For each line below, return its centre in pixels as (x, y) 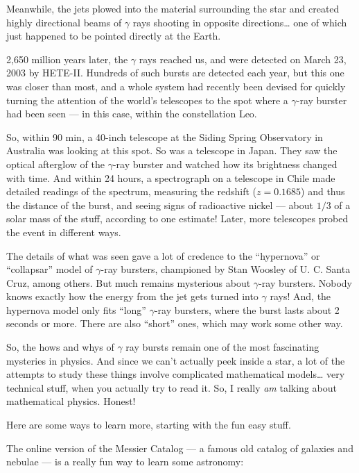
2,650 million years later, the (67, 59)
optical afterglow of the (55, 164)
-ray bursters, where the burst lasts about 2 (247, 309)
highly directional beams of (64, 22)
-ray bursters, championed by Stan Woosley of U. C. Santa (226, 269)
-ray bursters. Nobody (305, 282)
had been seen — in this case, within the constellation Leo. (132, 114)
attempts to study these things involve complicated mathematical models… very (176, 374)
